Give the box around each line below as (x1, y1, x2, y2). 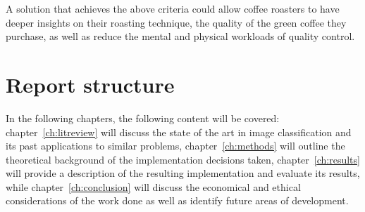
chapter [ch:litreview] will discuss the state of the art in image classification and (6, 124, 352, 139)
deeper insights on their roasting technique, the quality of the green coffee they (6, 15, 347, 29)
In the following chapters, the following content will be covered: (6, 110, 280, 125)
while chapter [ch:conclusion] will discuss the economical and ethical (6, 179, 301, 194)
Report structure (6, 69, 175, 98)
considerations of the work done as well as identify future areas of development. (6, 193, 349, 208)
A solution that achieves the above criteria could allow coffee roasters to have (6, 1, 340, 15)
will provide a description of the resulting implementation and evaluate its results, (6, 166, 360, 180)
